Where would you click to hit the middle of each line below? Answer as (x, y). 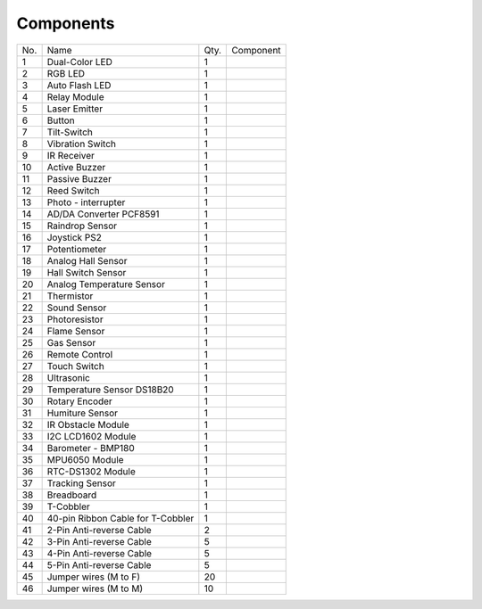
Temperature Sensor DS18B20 (110, 390)
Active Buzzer (76, 167)
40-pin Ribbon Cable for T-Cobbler (120, 518)
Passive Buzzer (79, 178)
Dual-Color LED (80, 62)
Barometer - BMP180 (91, 448)
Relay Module (75, 96)
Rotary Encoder (80, 401)
